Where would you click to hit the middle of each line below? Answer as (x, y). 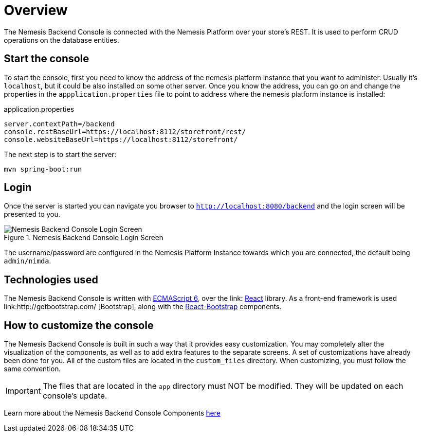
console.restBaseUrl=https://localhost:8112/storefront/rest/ (125, 131)
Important (23, 391)
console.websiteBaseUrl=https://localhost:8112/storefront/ (121, 139)
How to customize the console (79, 325)
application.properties (39, 109)
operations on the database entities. (62, 40)
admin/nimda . (27, 261)
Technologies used (51, 279)
